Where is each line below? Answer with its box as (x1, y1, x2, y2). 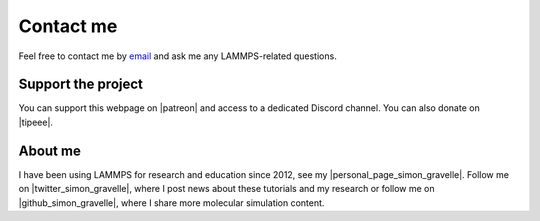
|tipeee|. (18, 116, 54, 128)
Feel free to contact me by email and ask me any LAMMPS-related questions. (18, 50, 337, 62)
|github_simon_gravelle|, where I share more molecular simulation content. (18, 196, 325, 209)
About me (18, 142, 82, 159)
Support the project (18, 76, 144, 93)
